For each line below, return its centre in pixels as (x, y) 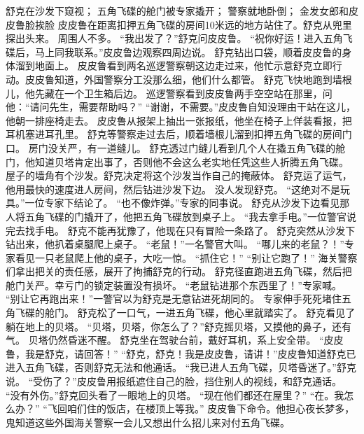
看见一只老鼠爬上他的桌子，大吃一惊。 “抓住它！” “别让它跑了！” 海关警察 (186, 257)
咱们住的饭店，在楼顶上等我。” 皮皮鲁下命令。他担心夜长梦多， (211, 408)
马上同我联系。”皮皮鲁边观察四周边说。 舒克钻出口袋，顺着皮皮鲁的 (188, 51)
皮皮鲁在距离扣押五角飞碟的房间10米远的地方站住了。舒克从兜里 (205, 24)
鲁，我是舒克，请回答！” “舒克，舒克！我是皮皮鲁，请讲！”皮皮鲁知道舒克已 (181, 353)
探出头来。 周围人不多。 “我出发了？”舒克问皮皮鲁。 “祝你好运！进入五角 (174, 38)
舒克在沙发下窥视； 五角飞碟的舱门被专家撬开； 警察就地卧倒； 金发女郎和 (177, 10)
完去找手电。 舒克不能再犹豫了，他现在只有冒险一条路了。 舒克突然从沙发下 (181, 230)
